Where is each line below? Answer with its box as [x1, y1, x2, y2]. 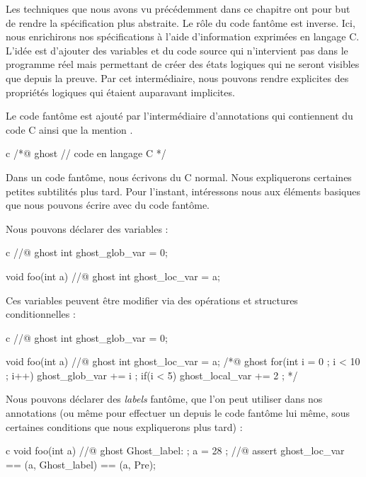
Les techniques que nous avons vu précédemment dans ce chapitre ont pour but [6, 1, 350, 16]
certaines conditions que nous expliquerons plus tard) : [6, 419, 243, 434]
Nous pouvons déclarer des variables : [6, 221, 168, 236]
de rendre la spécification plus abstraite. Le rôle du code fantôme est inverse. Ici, [6, 15, 355, 30]
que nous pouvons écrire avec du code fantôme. [6, 197, 210, 212]
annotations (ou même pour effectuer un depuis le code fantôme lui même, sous [6, 406, 350, 420]
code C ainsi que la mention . [6, 122, 133, 137]
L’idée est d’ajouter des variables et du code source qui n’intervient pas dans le [6, 42, 348, 57]
